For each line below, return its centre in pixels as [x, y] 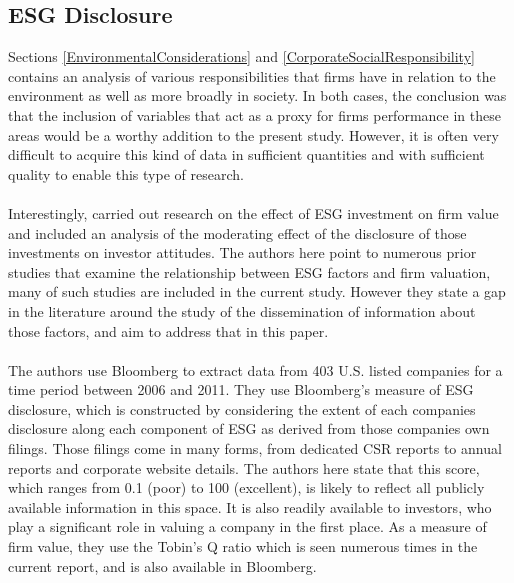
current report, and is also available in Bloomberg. [162, 565]
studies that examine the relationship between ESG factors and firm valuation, [249, 271]
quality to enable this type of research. [126, 173]
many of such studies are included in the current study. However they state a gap [257, 291]
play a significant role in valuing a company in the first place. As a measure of [247, 526]
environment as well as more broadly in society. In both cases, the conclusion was [257, 95]
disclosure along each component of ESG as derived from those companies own [249, 428]
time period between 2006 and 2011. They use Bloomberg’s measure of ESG [241, 389]
